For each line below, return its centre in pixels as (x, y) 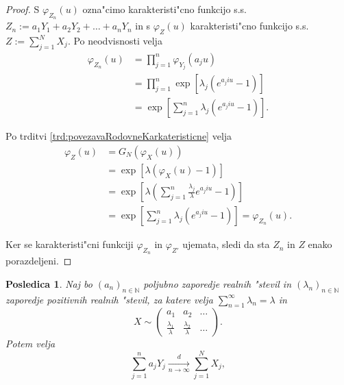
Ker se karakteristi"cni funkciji (70, 244)
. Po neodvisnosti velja (115, 40)
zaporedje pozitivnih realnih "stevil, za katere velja (109, 299)
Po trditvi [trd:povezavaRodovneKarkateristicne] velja (119, 136)
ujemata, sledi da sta (226, 244)
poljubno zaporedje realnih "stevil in (218, 283)
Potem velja (30, 344)
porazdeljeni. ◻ (39, 261)
